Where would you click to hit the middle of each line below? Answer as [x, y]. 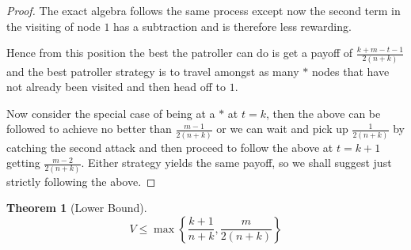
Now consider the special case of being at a [111, 113]
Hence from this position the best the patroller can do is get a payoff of [180, 53]
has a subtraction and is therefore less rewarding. [232, 26]
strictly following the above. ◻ [81, 181]
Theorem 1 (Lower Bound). [77, 208]
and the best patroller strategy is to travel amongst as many [153, 71]
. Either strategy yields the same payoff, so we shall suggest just [236, 163]
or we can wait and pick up [282, 129]
